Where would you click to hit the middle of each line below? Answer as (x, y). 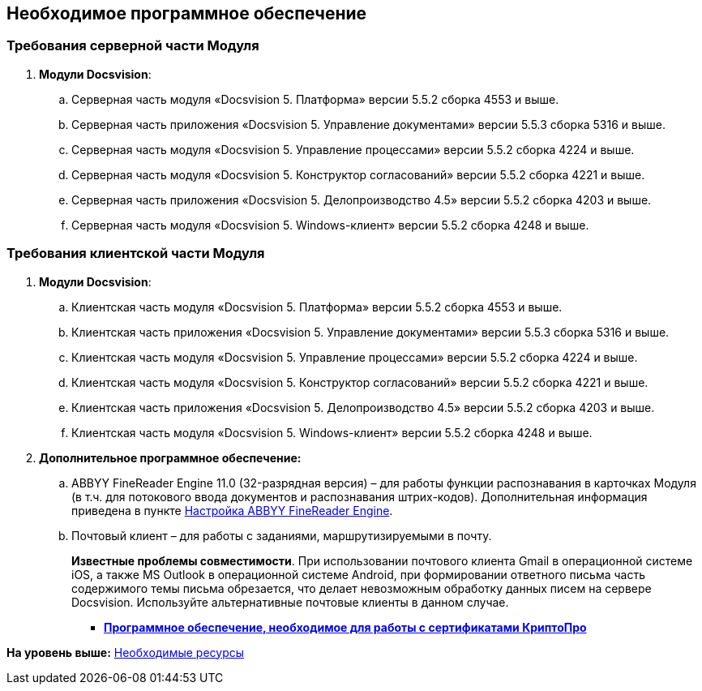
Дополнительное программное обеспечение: (170, 457)
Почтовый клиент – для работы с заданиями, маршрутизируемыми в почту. (282, 535)
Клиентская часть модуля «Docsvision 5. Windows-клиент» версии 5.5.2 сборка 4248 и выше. (332, 432)
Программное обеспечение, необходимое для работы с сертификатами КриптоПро (345, 627)
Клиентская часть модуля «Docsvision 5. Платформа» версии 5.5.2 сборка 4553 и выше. (317, 307)
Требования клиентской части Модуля (136, 253)
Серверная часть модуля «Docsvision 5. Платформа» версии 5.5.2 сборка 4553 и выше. (315, 99)
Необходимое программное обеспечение (187, 13)
